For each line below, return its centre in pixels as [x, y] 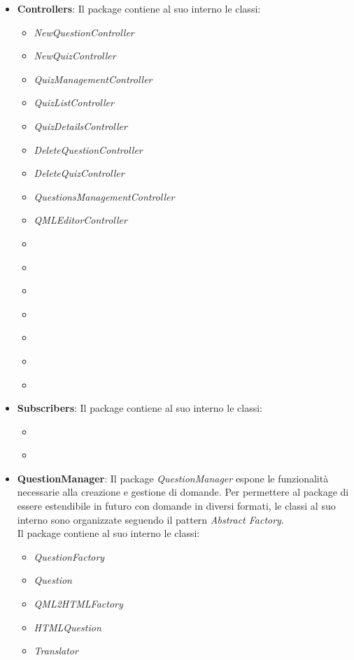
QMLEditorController [80, 220]
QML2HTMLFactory [78, 604]
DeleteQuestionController [88, 149]
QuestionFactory [69, 556]
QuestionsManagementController [104, 196]
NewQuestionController [84, 32]
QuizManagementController [93, 79]
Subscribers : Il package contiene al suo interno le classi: [140, 408]
